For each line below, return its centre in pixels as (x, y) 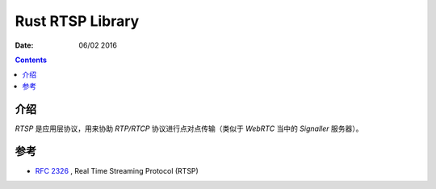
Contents (31, 60)
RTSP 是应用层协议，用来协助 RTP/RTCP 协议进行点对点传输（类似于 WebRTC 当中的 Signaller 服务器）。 (189, 128)
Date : (24, 45)
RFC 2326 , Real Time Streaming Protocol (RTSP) (117, 170)
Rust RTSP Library (77, 21)
